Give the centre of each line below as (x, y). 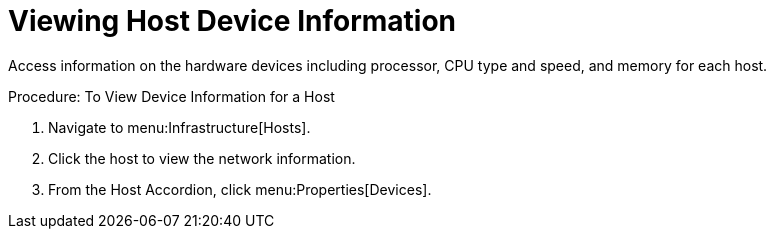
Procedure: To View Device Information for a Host (171, 96)
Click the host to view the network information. (202, 158)
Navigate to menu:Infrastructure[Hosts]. (179, 127)
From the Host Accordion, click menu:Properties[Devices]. (240, 189)
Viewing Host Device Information (232, 21)
